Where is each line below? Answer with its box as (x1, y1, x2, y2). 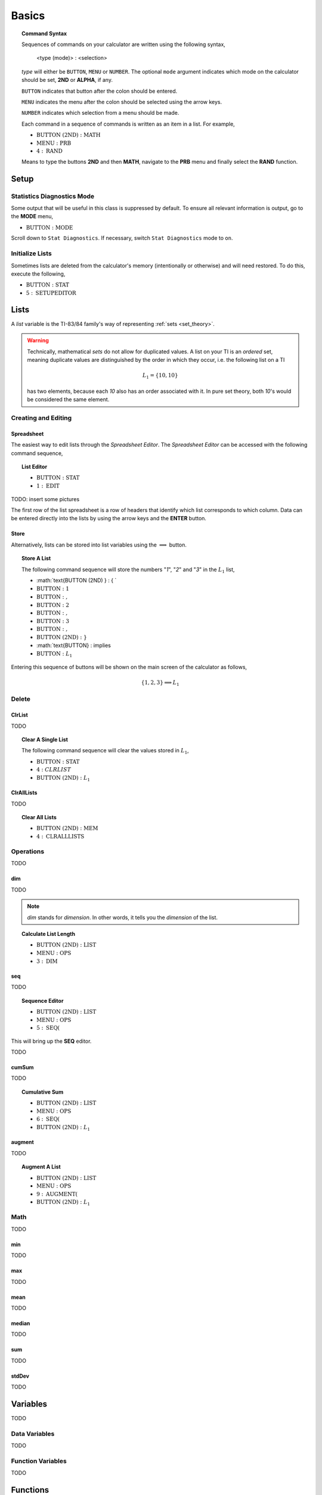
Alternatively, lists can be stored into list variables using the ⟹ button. (11, 541, 187, 548)
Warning (27, 337, 49, 344)
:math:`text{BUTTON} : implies (36, 642, 112, 649)
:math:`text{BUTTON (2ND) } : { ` (36, 576, 117, 584)
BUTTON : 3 (36, 618, 70, 624)
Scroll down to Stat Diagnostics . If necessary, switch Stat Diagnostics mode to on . (11, 234, 233, 242)
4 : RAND (36, 148, 63, 155)
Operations (11, 847, 45, 856)
